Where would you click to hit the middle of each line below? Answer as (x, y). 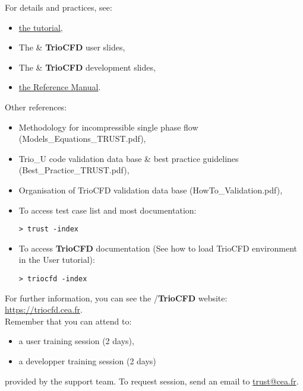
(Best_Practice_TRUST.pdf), (74, 170)
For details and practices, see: (59, 7)
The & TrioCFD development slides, (87, 67)
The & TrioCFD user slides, (72, 47)
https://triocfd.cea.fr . (44, 309)
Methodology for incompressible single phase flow (108, 127)
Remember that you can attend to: (68, 321)
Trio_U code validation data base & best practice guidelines (129, 158)
